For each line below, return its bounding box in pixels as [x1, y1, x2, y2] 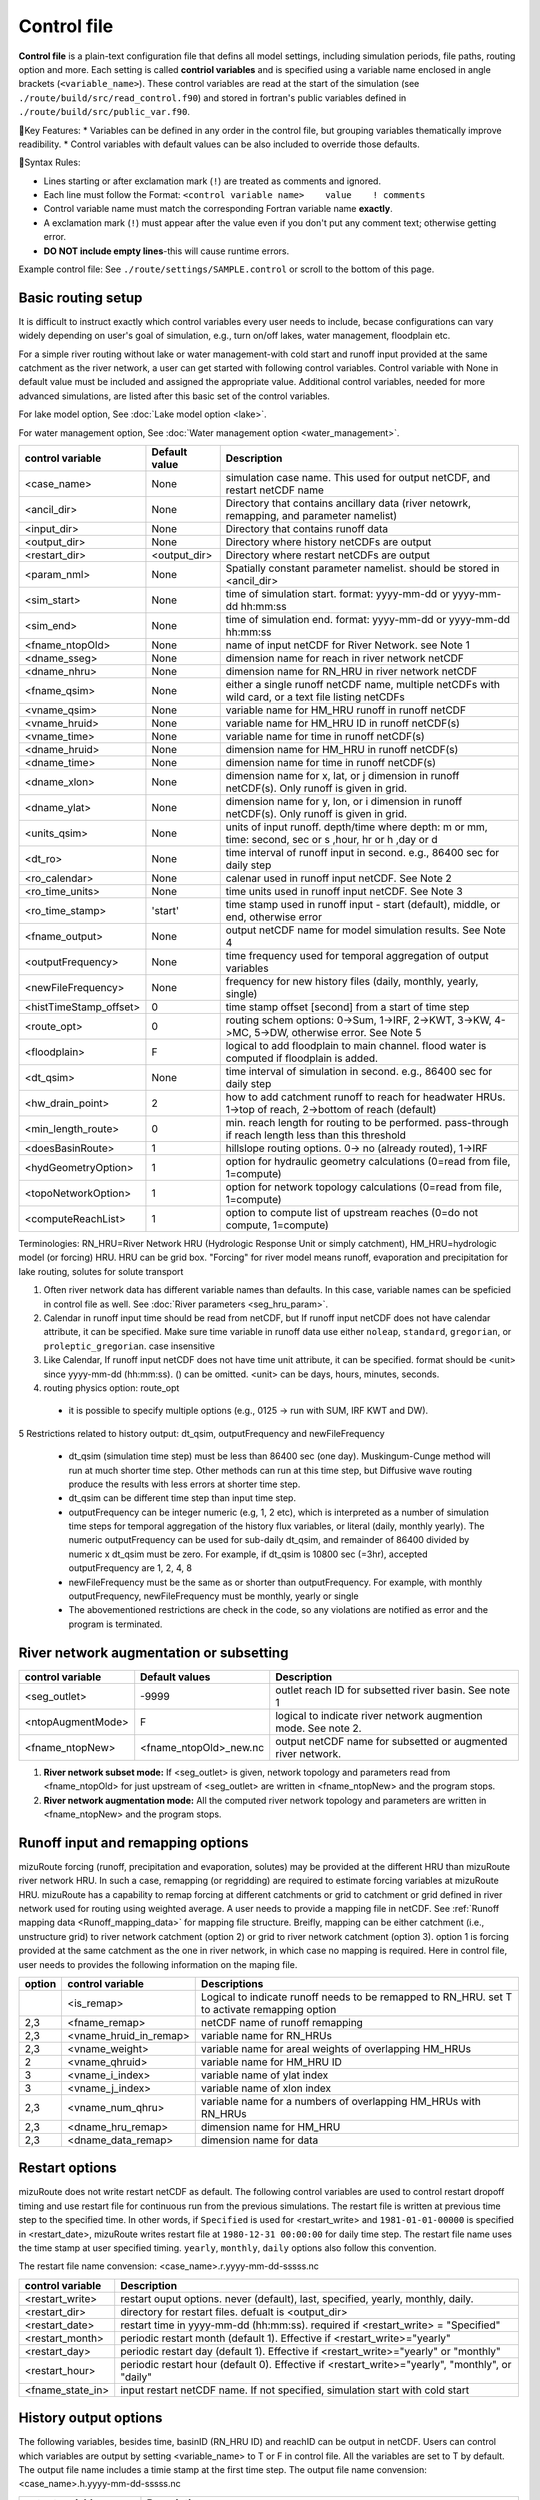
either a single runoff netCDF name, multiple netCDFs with [225, 678, 500, 692]
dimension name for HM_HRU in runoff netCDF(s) [225, 743, 459, 757]
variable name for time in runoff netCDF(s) [225, 730, 425, 744]
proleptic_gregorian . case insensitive [43, 1340, 215, 1352]
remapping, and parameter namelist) [225, 509, 398, 523]
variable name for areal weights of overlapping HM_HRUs [200, 2041, 472, 2055]
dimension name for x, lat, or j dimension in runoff [225, 769, 460, 783]
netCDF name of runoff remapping [200, 2015, 364, 2029]
